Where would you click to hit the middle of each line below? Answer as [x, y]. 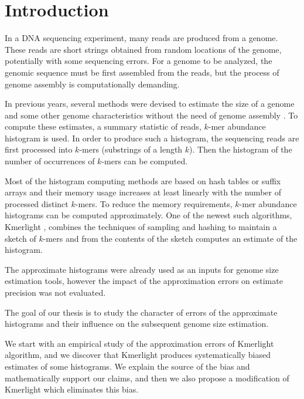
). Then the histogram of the [241, 149]
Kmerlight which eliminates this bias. [72, 389]
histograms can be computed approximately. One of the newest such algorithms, [148, 215]
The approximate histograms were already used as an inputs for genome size [142, 269]
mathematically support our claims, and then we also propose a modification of [147, 378]
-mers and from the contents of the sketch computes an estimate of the [170, 238]
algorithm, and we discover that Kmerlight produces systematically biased [138, 355]
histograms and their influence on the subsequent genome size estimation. [137, 324]
